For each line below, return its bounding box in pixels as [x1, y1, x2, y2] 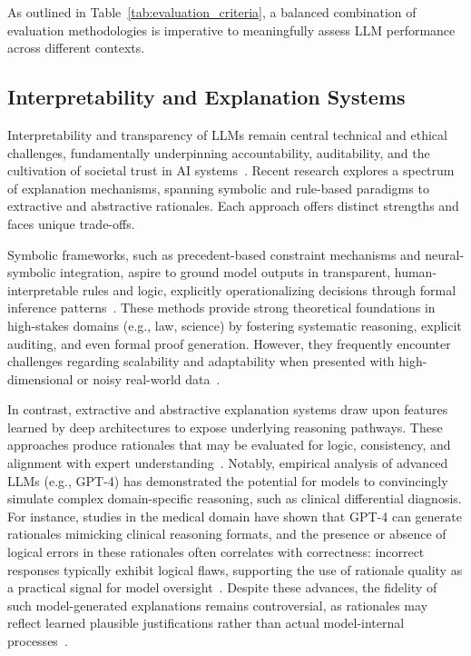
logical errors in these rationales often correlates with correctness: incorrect [7, 542, 425, 562]
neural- [425, 244, 465, 263]
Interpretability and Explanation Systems [7, 83, 406, 111]
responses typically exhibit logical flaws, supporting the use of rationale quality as [7, 560, 463, 579]
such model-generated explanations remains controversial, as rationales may [7, 595, 428, 614]
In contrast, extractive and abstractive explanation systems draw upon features [7, 400, 448, 419]
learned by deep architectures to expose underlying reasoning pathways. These [7, 417, 443, 436]
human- [394, 263, 437, 282]
